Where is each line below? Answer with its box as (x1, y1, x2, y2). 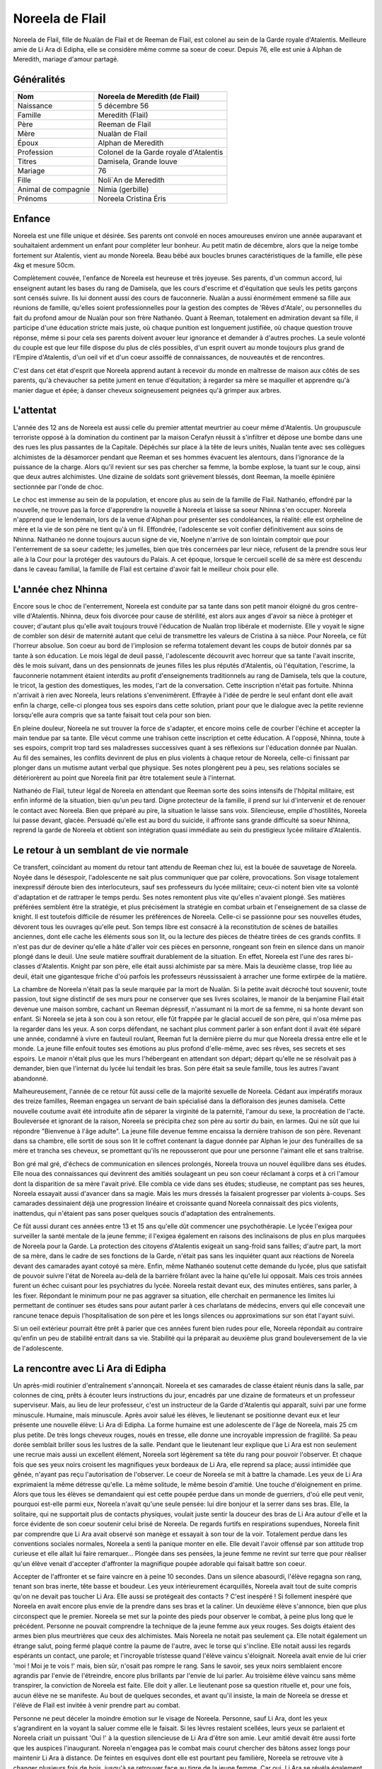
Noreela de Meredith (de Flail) (98, 92, 200, 102)
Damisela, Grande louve (98, 156, 178, 166)
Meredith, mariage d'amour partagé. (13, 55, 120, 64)
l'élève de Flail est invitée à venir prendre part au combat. (13, 1701, 180, 1710)
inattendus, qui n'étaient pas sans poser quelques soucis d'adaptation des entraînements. (13, 1209, 275, 1217)
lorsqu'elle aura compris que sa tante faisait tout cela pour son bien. (13, 711, 212, 720)
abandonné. (13, 1074, 49, 1083)
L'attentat (13, 404, 57, 417)
